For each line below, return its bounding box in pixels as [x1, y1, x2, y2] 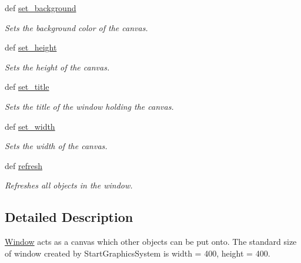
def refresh [5, 159, 42, 171]
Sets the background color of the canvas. [5, 21, 148, 33]
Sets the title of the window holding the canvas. [5, 100, 174, 112]
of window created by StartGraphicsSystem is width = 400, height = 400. [5, 247, 270, 259]
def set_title [5, 80, 49, 93]
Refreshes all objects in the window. [5, 179, 133, 191]
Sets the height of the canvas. [5, 60, 110, 73]
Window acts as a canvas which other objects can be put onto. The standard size [5, 235, 297, 248]
